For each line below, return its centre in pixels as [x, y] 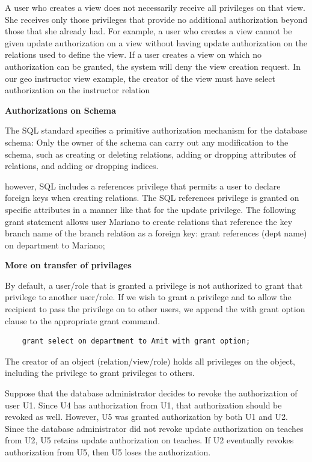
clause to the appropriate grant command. [83, 320]
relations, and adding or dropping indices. [82, 166]
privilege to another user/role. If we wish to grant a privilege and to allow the [148, 297]
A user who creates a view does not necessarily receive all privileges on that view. [155, 7]
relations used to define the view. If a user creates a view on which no [133, 54]
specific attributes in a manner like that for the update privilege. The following [151, 209]
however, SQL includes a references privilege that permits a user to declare [143, 186]
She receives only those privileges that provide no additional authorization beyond [156, 19]
